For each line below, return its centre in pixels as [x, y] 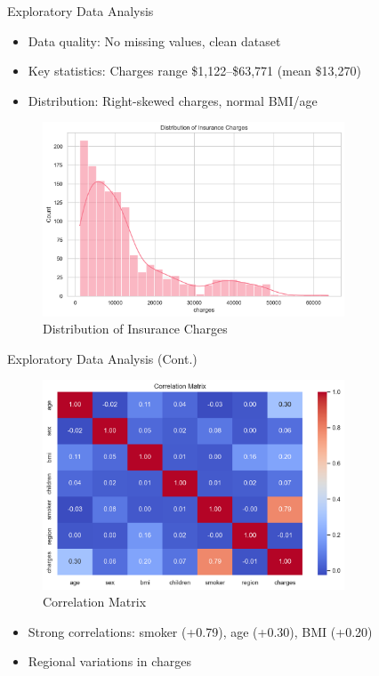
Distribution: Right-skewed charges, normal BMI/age [173, 100]
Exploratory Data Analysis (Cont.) [102, 358]
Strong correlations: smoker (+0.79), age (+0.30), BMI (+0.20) [200, 631]
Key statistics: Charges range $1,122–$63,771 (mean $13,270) [194, 71]
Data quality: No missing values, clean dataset [154, 40]
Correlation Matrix [95, 602]
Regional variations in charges [110, 661]
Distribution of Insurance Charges [135, 329]
